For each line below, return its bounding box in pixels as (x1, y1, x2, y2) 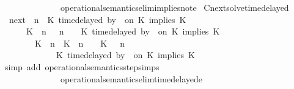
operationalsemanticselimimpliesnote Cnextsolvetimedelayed (60, 1, 289, 13)
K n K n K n (34, 36, 125, 49)
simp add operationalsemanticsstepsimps (4, 60, 160, 73)
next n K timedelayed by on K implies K (9, 13, 186, 25)
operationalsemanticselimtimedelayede (60, 72, 202, 85)
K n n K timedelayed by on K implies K (26, 25, 220, 38)
